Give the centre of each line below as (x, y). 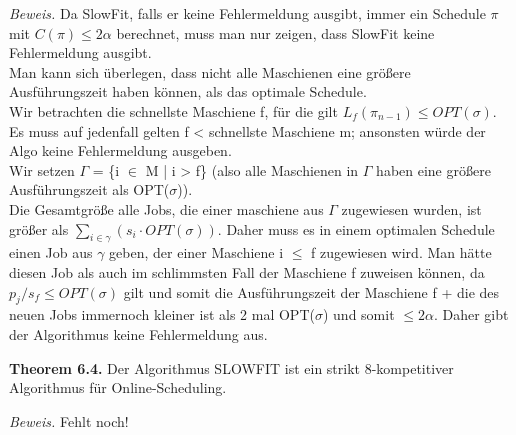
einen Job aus (51, 252)
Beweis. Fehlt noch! (69, 420)
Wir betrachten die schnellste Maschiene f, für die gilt (173, 110)
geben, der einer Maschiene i (196, 252)
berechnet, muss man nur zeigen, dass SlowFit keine (275, 32)
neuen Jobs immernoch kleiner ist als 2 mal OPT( (162, 314)
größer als (39, 228)
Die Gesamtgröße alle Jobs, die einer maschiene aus (166, 208)
